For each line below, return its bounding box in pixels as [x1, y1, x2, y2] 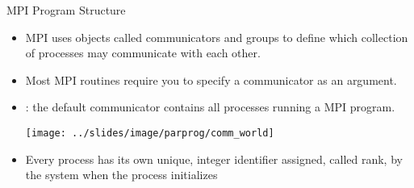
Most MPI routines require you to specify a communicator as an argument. [25, 71, 397, 88]
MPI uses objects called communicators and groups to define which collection [25, 28, 408, 45]
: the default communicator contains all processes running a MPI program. [25, 98, 395, 115]
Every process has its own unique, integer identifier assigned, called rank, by [25, 150, 403, 167]
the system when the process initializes [25, 166, 218, 183]
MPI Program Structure [6, 2, 126, 18]
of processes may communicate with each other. [25, 44, 261, 61]
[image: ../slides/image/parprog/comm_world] [25, 127, 274, 139]
